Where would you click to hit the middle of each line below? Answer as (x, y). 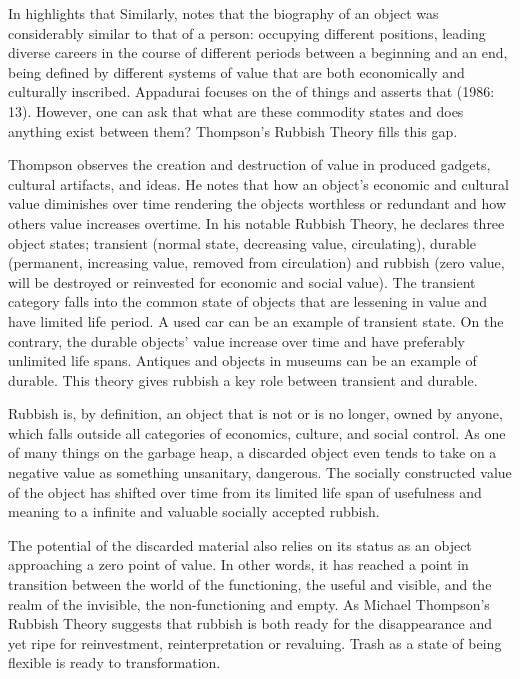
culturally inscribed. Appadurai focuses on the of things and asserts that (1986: (251, 91)
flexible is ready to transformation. (114, 662)
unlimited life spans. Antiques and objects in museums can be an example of (242, 360)
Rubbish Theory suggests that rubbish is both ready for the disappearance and (250, 623)
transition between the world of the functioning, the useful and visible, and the (250, 584)
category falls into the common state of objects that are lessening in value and (248, 301)
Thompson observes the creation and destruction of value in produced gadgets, (249, 164)
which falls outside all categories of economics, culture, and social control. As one (257, 432)
